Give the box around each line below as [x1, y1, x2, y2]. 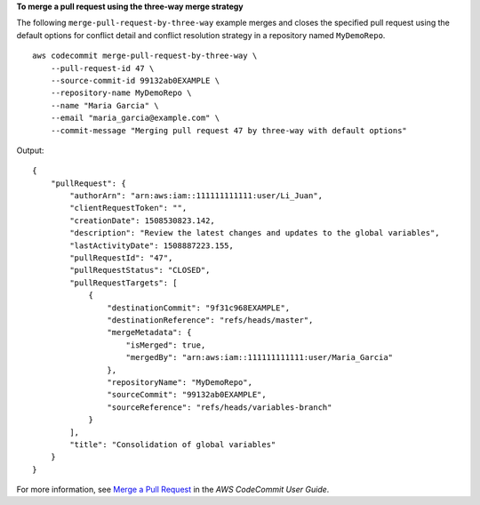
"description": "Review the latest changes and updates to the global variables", [69, 228, 440, 238]
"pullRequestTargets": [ [69, 277, 178, 288]
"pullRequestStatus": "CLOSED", [69, 265, 211, 276]
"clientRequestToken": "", [69, 203, 188, 213]
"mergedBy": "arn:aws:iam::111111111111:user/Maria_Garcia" [125, 352, 394, 363]
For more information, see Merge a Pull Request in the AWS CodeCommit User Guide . [16, 485, 330, 495]
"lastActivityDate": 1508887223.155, [69, 240, 235, 251]
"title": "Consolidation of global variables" [69, 439, 276, 449]
